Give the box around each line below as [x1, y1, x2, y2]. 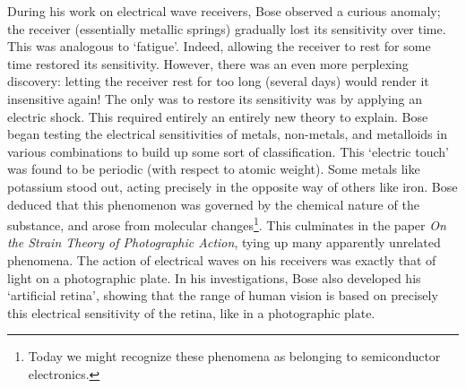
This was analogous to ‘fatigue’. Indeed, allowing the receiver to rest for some [7, 37, 431, 56]
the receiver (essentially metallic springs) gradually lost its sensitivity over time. [7, 19, 446, 38]
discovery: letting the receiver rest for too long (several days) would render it [7, 72, 429, 91]
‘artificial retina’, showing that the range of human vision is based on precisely [7, 286, 438, 305]
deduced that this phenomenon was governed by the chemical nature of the [7, 194, 419, 213]
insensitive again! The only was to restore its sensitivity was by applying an [7, 89, 423, 108]
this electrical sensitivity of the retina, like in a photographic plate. [7, 303, 375, 322]
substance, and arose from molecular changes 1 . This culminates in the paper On [7, 213, 446, 234]
